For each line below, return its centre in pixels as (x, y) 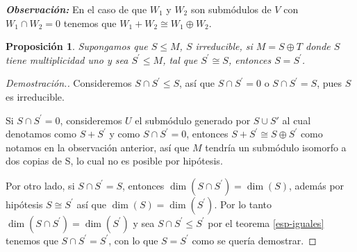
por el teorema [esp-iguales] (266, 222)
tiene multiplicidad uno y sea (67, 59)
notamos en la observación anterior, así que (98, 147)
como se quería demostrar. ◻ (254, 240)
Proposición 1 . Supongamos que (77, 46)
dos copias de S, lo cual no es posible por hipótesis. (114, 161)
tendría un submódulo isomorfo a (276, 147)
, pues (329, 83)
